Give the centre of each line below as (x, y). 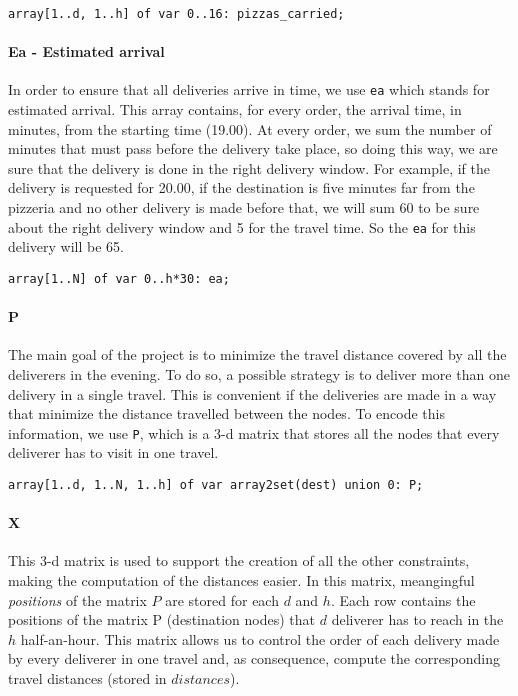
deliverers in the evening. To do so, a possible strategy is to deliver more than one (259, 373)
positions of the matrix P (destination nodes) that (162, 619)
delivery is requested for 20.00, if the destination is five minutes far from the (241, 187)
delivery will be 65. (66, 246)
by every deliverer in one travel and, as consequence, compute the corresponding (254, 658)
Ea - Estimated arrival (86, 51)
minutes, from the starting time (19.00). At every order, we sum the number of (250, 128)
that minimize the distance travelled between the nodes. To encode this (226, 413)
